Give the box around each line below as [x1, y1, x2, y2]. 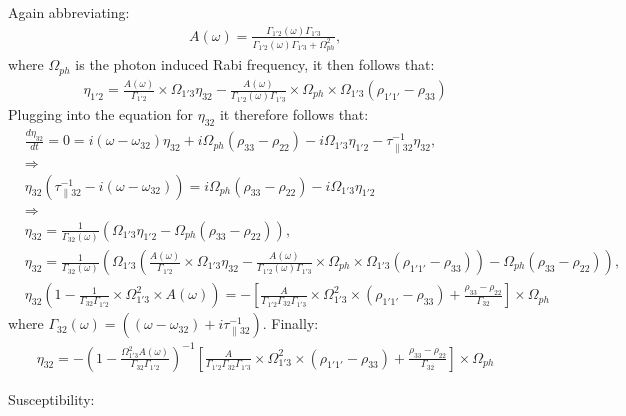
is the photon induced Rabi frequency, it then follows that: [75, 54, 435, 75]
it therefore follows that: [219, 104, 369, 125]
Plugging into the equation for [8, 104, 193, 125]
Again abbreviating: [8, 2, 130, 22]
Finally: [271, 313, 319, 334]
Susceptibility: [8, 388, 95, 409]
